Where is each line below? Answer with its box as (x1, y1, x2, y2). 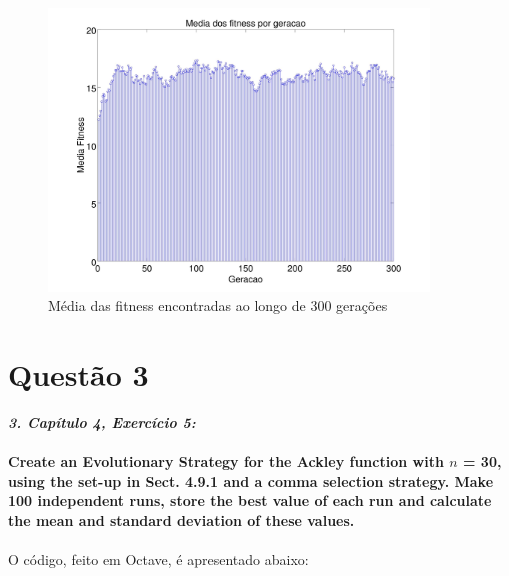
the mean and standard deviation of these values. (8, 509, 355, 530)
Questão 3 (8, 353, 149, 394)
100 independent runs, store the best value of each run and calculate (8, 490, 492, 511)
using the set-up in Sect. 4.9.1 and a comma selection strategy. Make (8, 470, 494, 491)
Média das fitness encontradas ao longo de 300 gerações (48, 295, 388, 316)
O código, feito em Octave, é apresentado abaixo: (8, 549, 309, 570)
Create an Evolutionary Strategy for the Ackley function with (8, 451, 444, 472)
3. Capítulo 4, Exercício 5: (8, 411, 196, 432)
